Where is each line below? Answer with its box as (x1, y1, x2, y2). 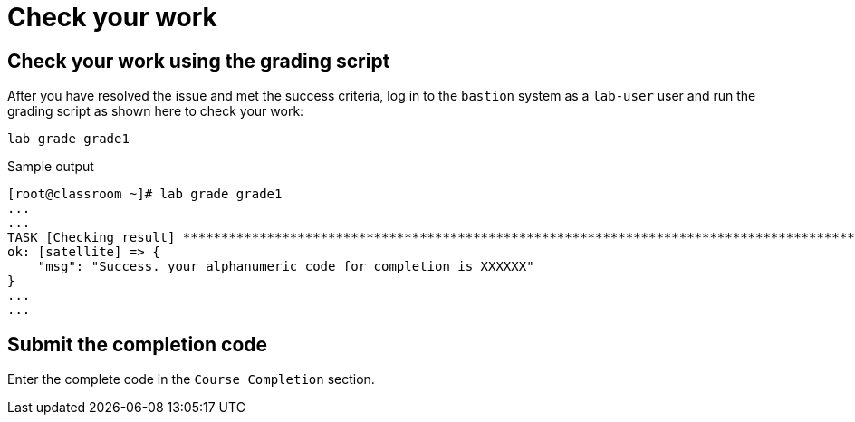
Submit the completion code (7, 332, 268, 356)
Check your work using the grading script (7, 49, 390, 72)
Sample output (7, 158, 94, 175)
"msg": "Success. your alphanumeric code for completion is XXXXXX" (37, 259, 534, 274)
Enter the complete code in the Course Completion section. (7, 371, 375, 388)
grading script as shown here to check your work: (7, 103, 304, 120)
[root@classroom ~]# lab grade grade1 (7, 187, 283, 202)
